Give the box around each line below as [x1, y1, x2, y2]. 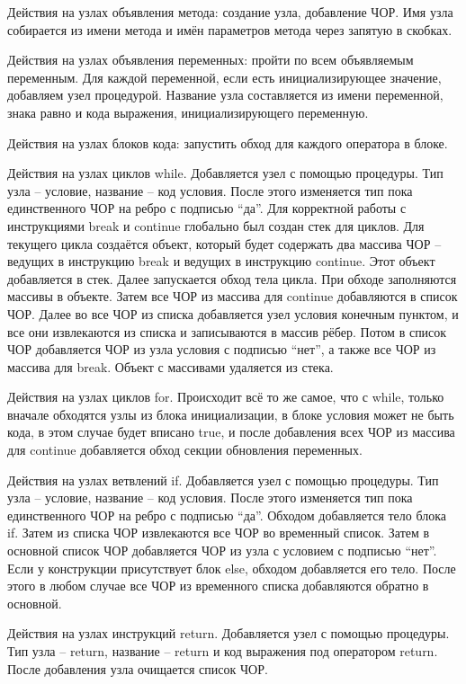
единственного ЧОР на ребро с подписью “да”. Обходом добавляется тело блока [7, 505, 447, 524]
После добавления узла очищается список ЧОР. [7, 659, 268, 678]
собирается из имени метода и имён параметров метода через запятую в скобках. [7, 20, 453, 39]
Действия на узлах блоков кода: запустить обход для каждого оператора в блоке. [7, 133, 448, 152]
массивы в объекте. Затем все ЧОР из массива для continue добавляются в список [7, 287, 458, 306]
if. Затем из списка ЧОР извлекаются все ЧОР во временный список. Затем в [7, 523, 430, 542]
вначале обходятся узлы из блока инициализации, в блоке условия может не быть [7, 404, 454, 423]
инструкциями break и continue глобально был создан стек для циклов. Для [7, 216, 425, 235]
